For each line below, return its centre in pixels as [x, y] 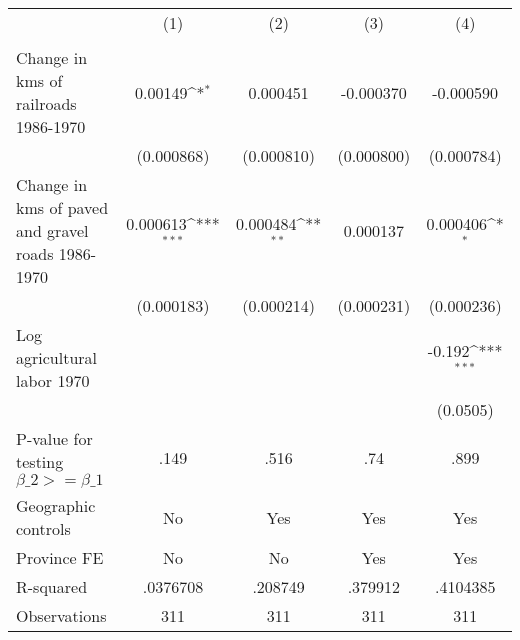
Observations [61, 615]
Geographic [56, 505]
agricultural [57, 357]
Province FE [60, 557]
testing [40, 461]
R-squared [52, 586]
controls [43, 528]
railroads [46, 103]
